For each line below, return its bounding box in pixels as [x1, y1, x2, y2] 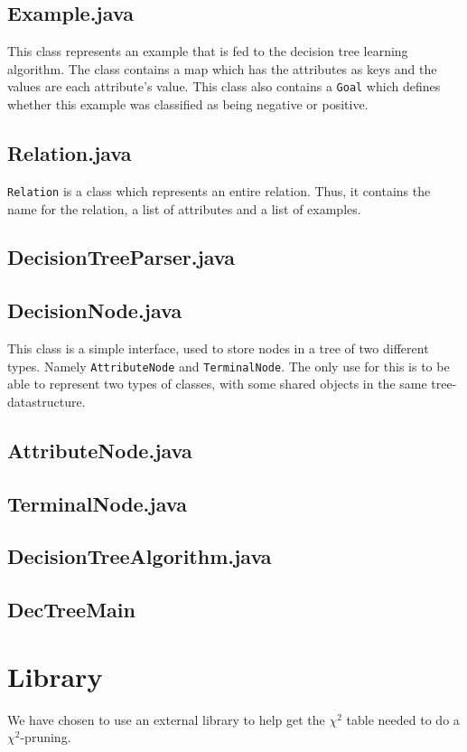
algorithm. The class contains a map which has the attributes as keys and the [7, 59, 437, 78]
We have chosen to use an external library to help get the [7, 710, 325, 728]
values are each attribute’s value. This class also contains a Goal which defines [7, 77, 441, 96]
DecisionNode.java [7, 296, 182, 324]
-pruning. [20, 728, 71, 747]
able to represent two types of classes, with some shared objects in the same [7, 374, 427, 393]
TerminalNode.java [7, 489, 187, 517]
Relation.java [7, 139, 132, 167]
